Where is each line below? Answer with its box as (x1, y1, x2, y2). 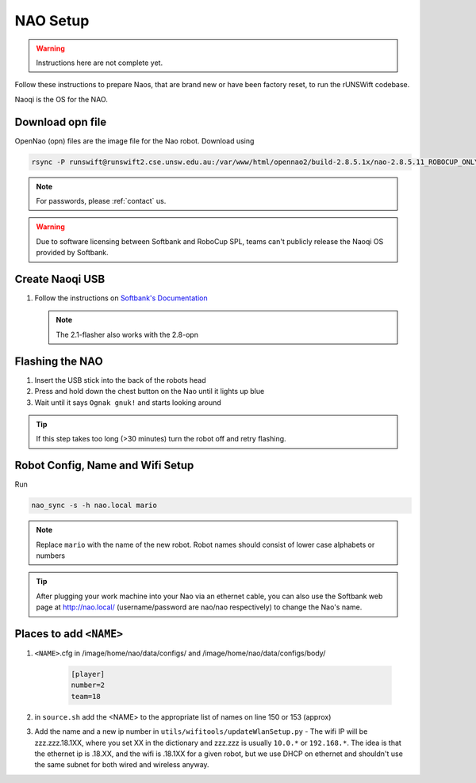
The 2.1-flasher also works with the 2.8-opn (56, 330, 198, 339)
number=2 (71, 681, 106, 689)
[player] (71, 670, 106, 679)
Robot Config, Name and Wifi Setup (14, 459, 194, 472)
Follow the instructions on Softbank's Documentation (34, 293, 208, 303)
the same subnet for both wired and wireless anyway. (34, 760, 209, 770)
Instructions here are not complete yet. (36, 58, 163, 67)
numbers (36, 551, 66, 560)
